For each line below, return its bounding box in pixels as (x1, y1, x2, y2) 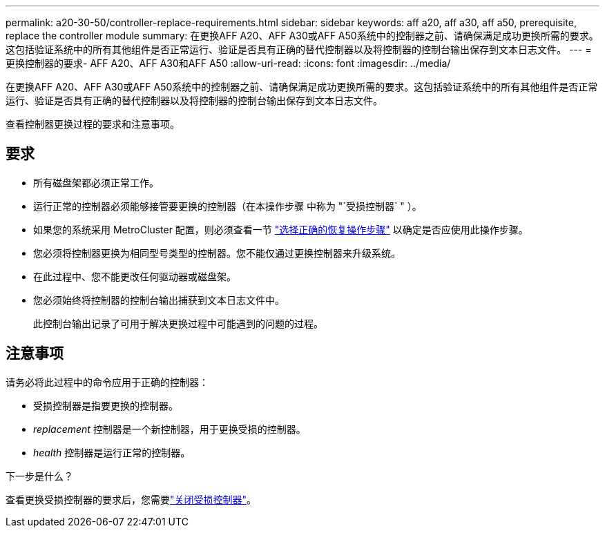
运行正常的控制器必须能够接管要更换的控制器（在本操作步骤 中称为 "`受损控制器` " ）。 (33, 200, 422, 212)
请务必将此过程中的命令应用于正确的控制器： (6, 376, 209, 388)
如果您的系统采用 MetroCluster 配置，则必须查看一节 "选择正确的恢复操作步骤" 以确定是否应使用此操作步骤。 (33, 223, 528, 235)
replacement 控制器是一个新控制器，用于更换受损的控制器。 (33, 423, 306, 435)
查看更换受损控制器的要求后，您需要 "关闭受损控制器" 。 (6, 493, 257, 505)
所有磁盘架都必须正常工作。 (33, 176, 159, 188)
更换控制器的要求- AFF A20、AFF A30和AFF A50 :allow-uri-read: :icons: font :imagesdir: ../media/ (6, 57, 451, 69)
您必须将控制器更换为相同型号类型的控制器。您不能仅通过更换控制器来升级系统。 (33, 246, 401, 259)
